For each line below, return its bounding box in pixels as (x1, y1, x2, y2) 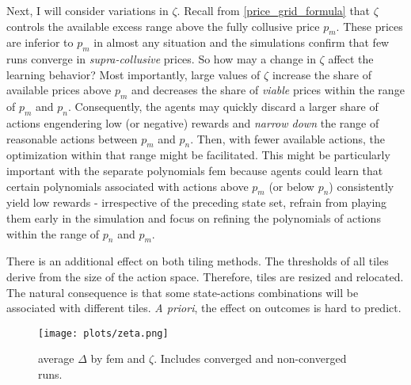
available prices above (6, 82, 112, 98)
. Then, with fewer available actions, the (190, 130, 386, 147)
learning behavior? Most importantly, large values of (6, 66, 261, 82)
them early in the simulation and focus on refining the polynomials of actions (6, 209, 381, 226)
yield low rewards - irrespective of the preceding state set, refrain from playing (6, 194, 387, 211)
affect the (328, 51, 374, 67)
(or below (268, 177, 314, 194)
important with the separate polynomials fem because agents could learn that (6, 162, 383, 178)
